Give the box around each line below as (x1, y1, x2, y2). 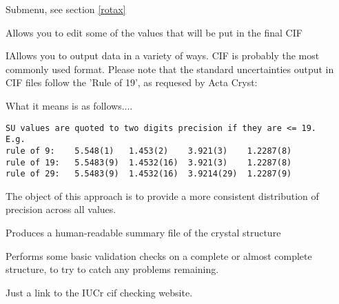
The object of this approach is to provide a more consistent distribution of (6, 188, 319, 203)
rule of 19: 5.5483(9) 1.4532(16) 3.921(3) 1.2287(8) (6, 157, 292, 168)
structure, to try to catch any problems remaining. (6, 262, 219, 276)
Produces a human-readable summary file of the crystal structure (6, 225, 281, 240)
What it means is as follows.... (6, 98, 133, 112)
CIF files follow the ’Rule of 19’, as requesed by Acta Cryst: (6, 75, 258, 90)
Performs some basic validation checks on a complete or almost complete (6, 248, 312, 263)
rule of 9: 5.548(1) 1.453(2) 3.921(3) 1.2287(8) (6, 145, 292, 156)
